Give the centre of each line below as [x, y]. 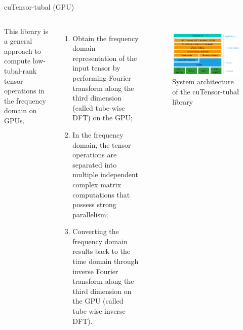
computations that [101, 194]
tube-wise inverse [99, 311]
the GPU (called [98, 301]
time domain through [106, 261]
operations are [95, 155]
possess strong [94, 204]
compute [17, 61]
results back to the [102, 251]
